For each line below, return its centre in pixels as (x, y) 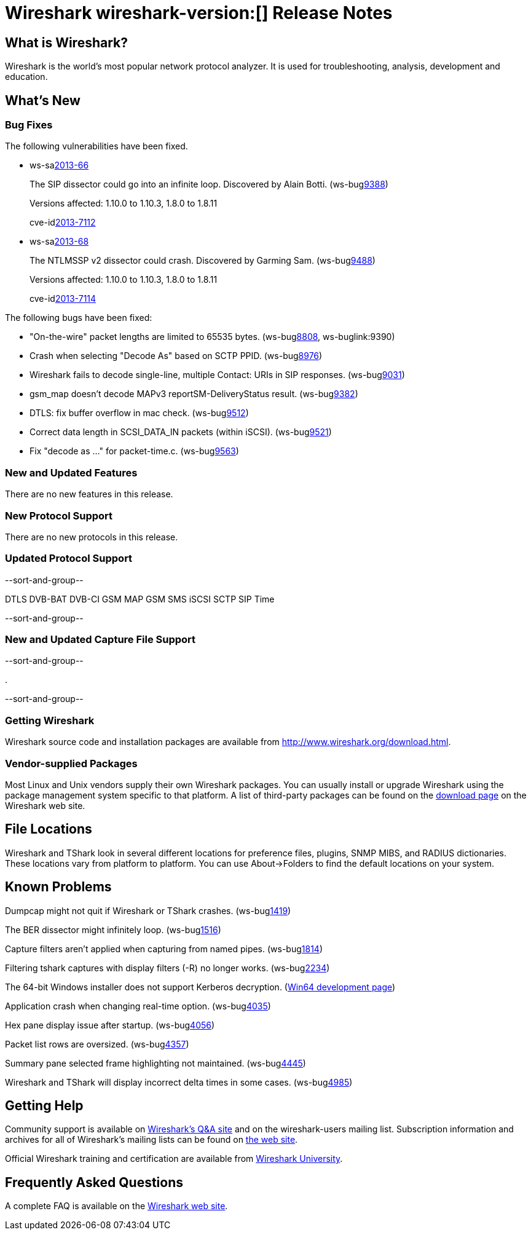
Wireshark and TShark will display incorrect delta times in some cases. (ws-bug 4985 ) (179, 1082)
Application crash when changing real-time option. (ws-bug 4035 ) (138, 1006)
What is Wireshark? (67, 42)
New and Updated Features (71, 472)
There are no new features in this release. (89, 494)
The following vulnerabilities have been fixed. (96, 146)
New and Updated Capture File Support (100, 640)
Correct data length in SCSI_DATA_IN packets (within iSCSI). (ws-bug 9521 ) (181, 432)
